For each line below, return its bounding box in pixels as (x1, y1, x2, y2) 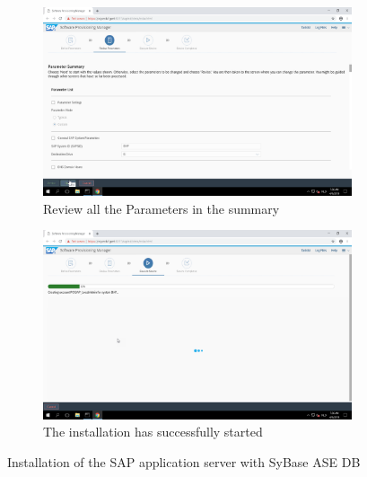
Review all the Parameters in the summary (43, 199, 280, 217)
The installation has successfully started (43, 422, 263, 441)
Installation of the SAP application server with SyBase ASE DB (7, 452, 361, 471)
